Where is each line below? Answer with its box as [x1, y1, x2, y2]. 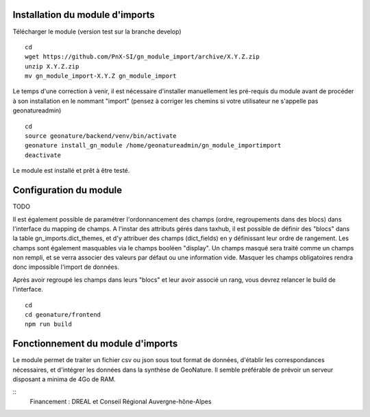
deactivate [25, 151, 62, 159]
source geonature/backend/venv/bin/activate [25, 132, 177, 140]
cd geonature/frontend [25, 311, 101, 319]
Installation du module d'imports [12, 9, 155, 21]
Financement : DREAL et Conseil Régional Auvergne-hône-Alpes [29, 397, 212, 405]
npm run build [25, 320, 72, 329]
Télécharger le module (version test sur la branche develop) [12, 27, 182, 36]
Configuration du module [12, 184, 123, 196]
